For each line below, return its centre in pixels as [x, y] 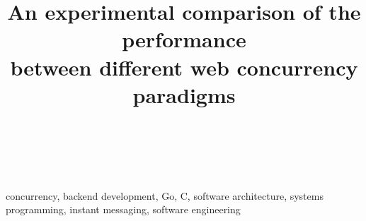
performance [184, 39]
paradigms [184, 94]
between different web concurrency [184, 67]
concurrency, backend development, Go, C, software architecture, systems [165, 195]
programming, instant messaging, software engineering [123, 209]
